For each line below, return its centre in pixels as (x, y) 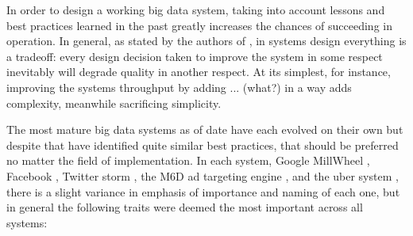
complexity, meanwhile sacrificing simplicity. (114, 103)
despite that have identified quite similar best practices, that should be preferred (203, 145)
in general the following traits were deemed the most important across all (185, 207)
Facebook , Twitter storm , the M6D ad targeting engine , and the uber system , (203, 175)
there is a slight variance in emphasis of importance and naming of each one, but (203, 191)
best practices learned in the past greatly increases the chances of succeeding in (199, 25)
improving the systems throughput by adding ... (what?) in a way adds (179, 87)
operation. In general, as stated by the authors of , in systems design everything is (206, 41)
